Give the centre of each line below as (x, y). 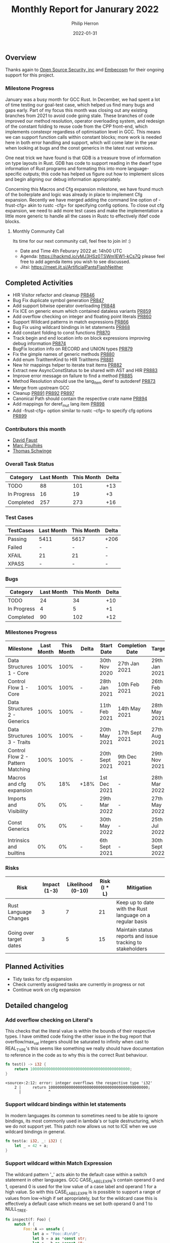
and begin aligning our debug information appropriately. (63, 179)
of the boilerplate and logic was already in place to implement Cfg (74, 194)
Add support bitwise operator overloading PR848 (64, 306)
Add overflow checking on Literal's (49, 1020)
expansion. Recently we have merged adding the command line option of (81, 200)
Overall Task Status (30, 464)
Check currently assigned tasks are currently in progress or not (79, 984)
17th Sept (130, 733)
